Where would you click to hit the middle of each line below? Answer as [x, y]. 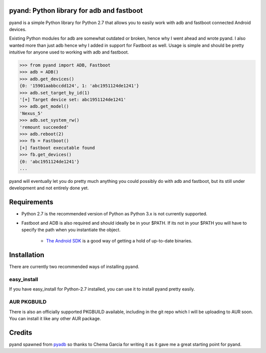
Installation [27, 255]
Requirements [31, 202]
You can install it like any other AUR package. [55, 318]
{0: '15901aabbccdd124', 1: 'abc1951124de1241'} [79, 86]
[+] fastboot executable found [57, 148]
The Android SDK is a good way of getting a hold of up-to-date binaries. [119, 241]
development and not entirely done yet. [49, 188]
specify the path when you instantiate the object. [71, 230]
